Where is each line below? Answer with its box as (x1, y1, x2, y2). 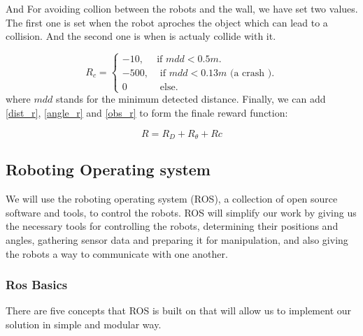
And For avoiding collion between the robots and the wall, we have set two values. (6, 1, 358, 15)
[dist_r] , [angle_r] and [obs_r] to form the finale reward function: (6, 105, 288, 119)
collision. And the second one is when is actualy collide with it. (6, 29, 276, 43)
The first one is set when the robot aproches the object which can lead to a (6, 15, 328, 29)
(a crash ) (230, 68, 272, 79)
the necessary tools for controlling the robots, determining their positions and (6, 219, 339, 233)
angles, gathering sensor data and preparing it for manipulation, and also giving (6, 233, 348, 247)
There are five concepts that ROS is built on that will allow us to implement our (6, 303, 352, 318)
